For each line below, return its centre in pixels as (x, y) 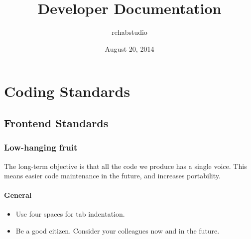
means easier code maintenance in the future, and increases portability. (112, 176)
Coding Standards (67, 91)
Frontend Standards (56, 122)
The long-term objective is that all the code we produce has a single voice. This (125, 166)
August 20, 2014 (129, 48)
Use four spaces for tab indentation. (70, 214)
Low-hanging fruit (41, 147)
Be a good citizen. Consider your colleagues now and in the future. (118, 231)
